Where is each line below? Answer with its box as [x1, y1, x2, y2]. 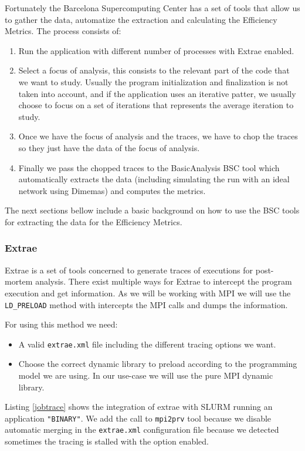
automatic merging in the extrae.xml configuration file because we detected [5, 423, 279, 436]
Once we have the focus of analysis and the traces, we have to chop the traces [18, 130, 298, 142]
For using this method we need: [5, 318, 118, 330]
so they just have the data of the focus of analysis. [18, 141, 200, 153]
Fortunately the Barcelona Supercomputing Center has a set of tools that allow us [5, 2, 300, 14]
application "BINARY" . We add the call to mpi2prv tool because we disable [5, 412, 272, 424]
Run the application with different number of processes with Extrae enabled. [18, 44, 294, 56]
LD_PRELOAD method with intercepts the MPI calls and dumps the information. [5, 298, 288, 310]
